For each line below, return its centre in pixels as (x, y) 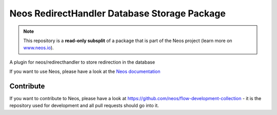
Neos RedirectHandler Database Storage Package (117, 13)
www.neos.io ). (38, 48)
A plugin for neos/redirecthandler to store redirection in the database (82, 62)
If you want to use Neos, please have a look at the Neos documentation (85, 71)
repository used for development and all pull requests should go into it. (84, 106)
